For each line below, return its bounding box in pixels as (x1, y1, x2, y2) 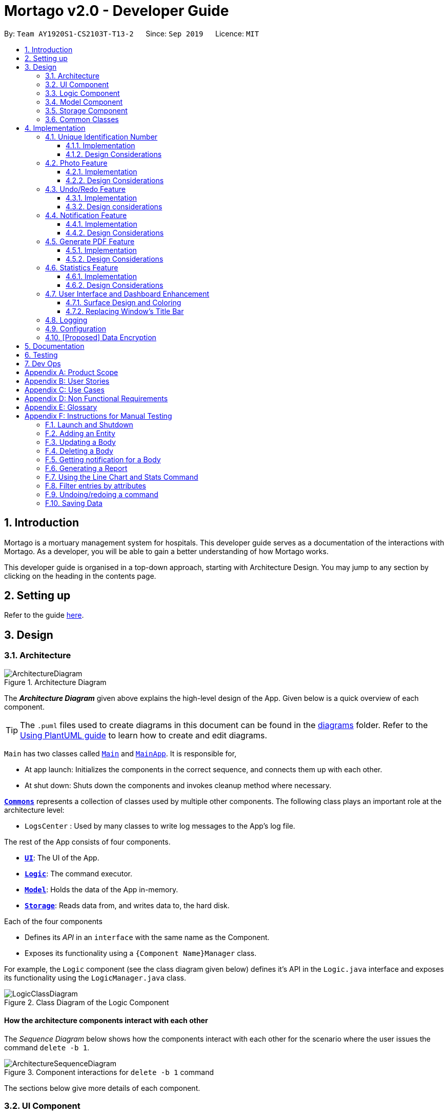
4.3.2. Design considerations (66, 202, 162, 211)
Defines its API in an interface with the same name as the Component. (25, 932, 270, 942)
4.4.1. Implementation (66, 219, 137, 228)
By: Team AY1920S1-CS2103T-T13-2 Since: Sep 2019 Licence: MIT (4, 29, 259, 38)
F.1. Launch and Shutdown (45, 420, 133, 429)
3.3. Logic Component (45, 88, 120, 97)
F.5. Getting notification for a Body (45, 455, 161, 464)
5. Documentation (25, 341, 85, 350)
